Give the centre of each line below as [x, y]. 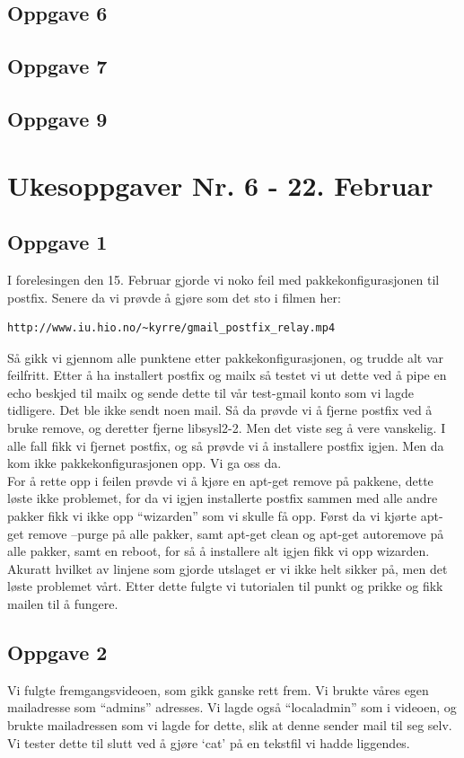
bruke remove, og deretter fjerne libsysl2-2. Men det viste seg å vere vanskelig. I [227, 428]
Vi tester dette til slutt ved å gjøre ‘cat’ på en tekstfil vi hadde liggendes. [209, 742]
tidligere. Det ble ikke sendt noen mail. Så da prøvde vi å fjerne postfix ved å [220, 410]
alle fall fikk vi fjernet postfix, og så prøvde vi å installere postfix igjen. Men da [226, 445]
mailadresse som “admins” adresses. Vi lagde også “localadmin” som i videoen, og [232, 707]
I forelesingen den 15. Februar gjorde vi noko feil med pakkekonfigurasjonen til [223, 279]
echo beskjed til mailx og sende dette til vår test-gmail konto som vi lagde [210, 392]
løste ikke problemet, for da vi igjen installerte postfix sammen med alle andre [223, 498]
